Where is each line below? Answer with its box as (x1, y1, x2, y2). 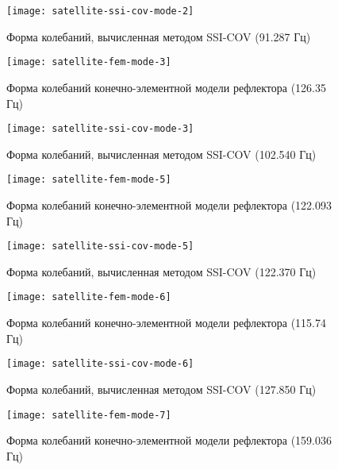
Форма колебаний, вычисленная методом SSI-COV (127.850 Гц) (6, 380, 317, 397)
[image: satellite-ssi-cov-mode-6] (6, 358, 194, 370)
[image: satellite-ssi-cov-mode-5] (6, 241, 194, 252)
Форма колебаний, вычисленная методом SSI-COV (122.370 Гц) (6, 263, 317, 279)
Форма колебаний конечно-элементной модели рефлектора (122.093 (6, 197, 332, 213)
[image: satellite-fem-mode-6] (6, 291, 171, 303)
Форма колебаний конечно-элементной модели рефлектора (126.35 (6, 79, 327, 95)
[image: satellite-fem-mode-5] (6, 174, 171, 186)
